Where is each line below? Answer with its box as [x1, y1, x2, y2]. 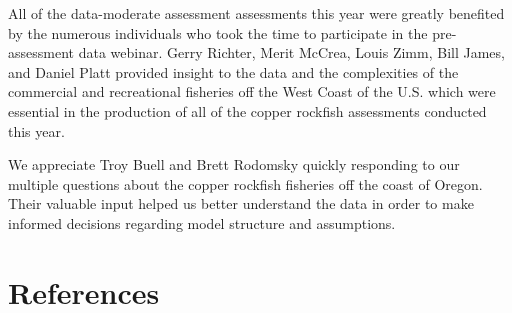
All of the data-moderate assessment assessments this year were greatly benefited [8, 3, 505, 23]
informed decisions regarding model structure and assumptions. [8, 212, 396, 233]
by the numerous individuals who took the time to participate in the [8, 22, 428, 43]
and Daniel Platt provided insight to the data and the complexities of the [8, 61, 459, 82]
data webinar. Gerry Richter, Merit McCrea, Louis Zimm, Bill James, [78, 42, 505, 63]
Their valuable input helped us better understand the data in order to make [8, 193, 474, 214]
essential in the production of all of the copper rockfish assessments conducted [8, 100, 487, 121]
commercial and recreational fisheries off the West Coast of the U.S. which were [8, 81, 496, 102]
